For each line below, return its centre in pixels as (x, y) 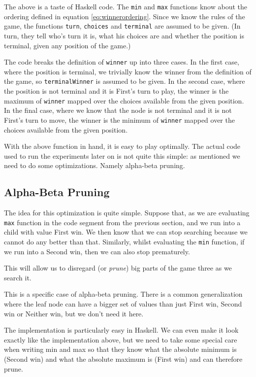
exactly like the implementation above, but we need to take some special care (121, 339)
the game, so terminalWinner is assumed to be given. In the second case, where (125, 81)
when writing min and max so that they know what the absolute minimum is (120, 349)
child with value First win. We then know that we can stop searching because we (126, 232)
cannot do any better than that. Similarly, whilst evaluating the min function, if (124, 241)
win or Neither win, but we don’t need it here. (74, 313)
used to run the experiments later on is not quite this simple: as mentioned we (122, 155)
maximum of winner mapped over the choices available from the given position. (124, 100)
